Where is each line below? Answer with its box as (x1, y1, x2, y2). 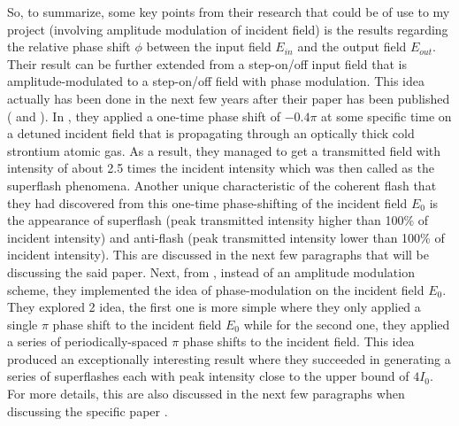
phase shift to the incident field (52, 314, 222, 333)
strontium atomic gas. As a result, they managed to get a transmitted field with (7, 141, 441, 159)
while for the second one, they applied (243, 314, 450, 333)
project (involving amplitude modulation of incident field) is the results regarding (7, 19, 448, 38)
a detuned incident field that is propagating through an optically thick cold (7, 124, 415, 143)
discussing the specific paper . (7, 401, 168, 420)
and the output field (297, 37, 407, 56)
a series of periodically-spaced (7, 332, 168, 351)
